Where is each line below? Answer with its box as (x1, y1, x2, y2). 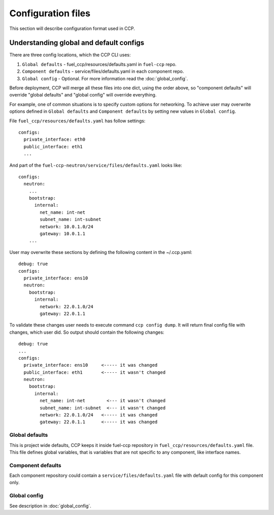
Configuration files (9, 8, 91, 19)
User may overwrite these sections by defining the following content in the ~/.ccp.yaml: (9, 249, 192, 255)
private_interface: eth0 (23, 137, 86, 142)
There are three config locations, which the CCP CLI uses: (9, 52, 131, 58)
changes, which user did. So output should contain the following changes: (9, 329, 164, 335)
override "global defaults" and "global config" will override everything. (9, 92, 157, 98)
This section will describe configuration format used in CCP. (9, 25, 135, 31)
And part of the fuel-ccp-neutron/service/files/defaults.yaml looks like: (9, 162, 182, 168)
